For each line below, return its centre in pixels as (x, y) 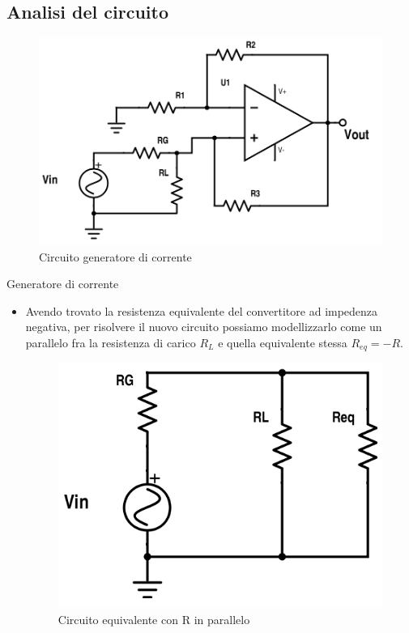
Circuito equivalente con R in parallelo (154, 619)
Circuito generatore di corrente (115, 256)
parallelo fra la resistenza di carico (111, 342)
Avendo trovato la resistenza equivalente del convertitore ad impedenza (202, 310)
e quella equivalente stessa (283, 342)
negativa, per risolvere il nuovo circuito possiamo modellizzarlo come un (204, 327)
